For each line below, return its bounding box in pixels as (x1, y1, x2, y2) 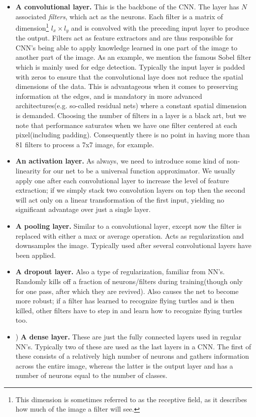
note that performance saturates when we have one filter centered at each (15, 120, 237, 130)
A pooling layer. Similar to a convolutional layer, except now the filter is (15, 220, 242, 231)
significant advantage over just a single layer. (15, 204, 151, 214)
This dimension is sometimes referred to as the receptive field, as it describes (15, 394, 247, 404)
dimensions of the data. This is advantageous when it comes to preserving (15, 81, 238, 91)
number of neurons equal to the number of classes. (15, 370, 167, 380)
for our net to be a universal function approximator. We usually (43, 166, 235, 176)
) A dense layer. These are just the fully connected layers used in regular (15, 331, 242, 341)
